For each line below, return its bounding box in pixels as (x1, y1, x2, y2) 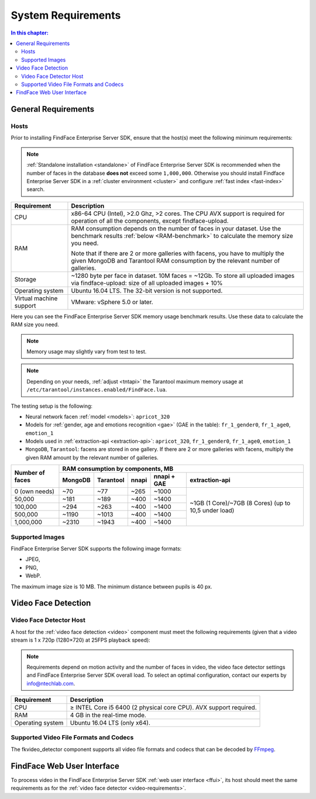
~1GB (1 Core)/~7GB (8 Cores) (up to (189, 499, 291, 507)
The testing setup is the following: (11, 402, 93, 409)
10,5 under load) (189, 507, 235, 515)
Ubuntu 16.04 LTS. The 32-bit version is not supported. (71, 287, 223, 295)
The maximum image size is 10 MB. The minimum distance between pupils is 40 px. (11, 583, 212, 590)
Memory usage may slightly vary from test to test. (26, 348, 147, 355)
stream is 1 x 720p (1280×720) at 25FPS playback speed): (11, 636, 150, 643)
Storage (14, 275, 36, 283)
